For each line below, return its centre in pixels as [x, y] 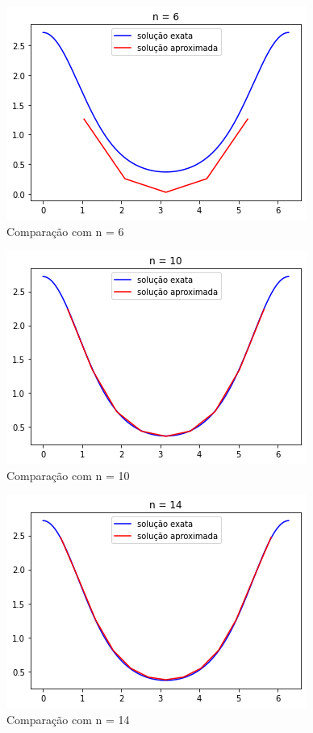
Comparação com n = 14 [68, 719]
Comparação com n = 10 [68, 475]
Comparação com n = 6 [65, 231]
